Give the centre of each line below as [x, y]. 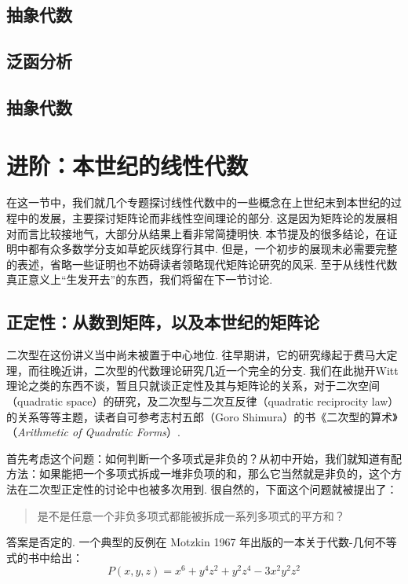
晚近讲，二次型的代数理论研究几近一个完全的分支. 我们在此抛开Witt [224, 370]
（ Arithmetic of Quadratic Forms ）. [93, 432]
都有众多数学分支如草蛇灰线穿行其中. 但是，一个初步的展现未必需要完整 [213, 249]
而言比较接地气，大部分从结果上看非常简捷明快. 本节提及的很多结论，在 [202, 233]
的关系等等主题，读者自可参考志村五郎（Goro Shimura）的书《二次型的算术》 [202, 416]
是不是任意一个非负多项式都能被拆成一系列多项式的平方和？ [191, 515]
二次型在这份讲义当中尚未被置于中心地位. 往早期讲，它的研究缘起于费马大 [197, 355]
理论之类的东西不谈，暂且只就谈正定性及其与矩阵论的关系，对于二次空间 [193, 386]
